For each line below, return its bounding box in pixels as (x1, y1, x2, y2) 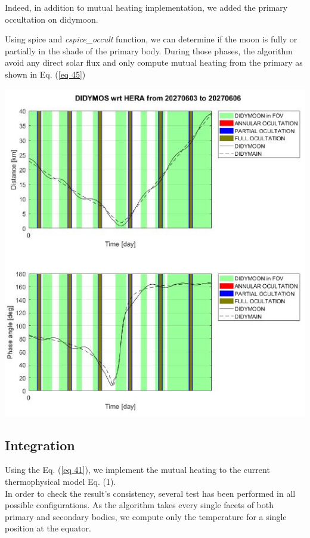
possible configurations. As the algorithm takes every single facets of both (5, 499, 274, 511)
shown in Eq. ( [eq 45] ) (5, 67, 86, 80)
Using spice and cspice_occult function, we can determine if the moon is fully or (5, 33, 297, 45)
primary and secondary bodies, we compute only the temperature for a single (5, 510, 287, 522)
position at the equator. (5, 522, 91, 534)
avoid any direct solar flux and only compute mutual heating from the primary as (5, 56, 303, 69)
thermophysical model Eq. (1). (5, 475, 116, 487)
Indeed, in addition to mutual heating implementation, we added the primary (5, 1, 288, 13)
